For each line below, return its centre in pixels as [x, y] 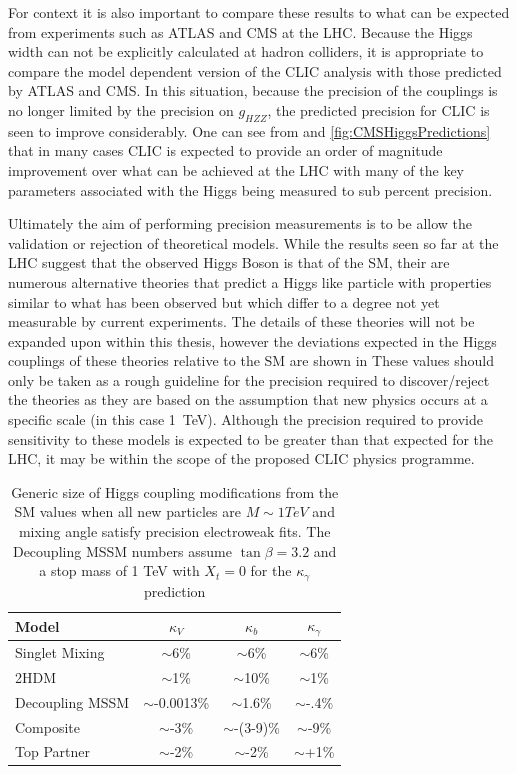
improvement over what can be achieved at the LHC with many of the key [236, 169]
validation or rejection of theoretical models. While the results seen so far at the [253, 242]
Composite [48, 726]
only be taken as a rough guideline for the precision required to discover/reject [249, 379]
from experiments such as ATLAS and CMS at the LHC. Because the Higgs [240, 31]
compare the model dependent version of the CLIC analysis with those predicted [255, 70]
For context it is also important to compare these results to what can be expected [259, 12]
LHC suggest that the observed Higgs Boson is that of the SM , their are [229, 262]
